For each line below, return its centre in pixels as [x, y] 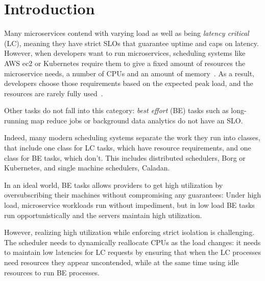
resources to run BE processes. [52, 272]
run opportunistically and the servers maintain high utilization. [103, 215]
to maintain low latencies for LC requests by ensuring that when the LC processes [133, 252]
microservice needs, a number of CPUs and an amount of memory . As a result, [129, 73]
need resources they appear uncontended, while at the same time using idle [122, 262]
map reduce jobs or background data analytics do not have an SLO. [137, 120]
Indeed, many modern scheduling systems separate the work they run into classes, [132, 137]
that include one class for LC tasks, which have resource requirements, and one [128, 148]
